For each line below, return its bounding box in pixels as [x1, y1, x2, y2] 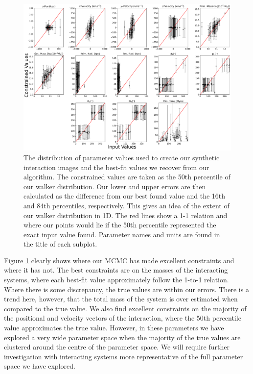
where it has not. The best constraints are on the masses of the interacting [4, 265, 228, 275]
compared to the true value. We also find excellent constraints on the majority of [4, 303, 247, 313]
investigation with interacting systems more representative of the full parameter [4, 351, 243, 361]
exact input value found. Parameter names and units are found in [23, 229, 220, 239]
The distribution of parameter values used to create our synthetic [23, 152, 220, 162]
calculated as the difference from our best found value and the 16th [23, 191, 226, 201]
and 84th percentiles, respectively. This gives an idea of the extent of [23, 200, 230, 210]
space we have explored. [4, 361, 75, 371]
